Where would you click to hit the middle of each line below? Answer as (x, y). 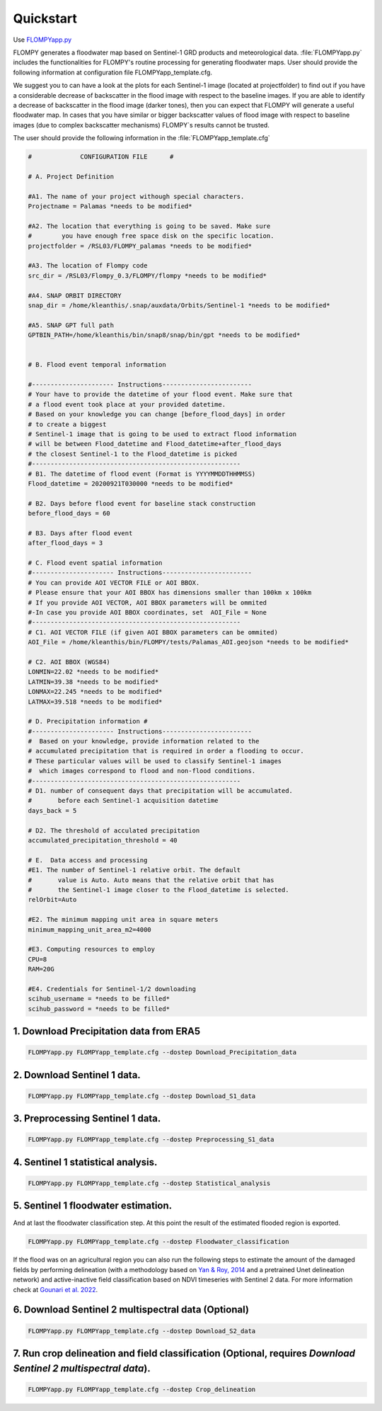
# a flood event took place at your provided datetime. (127, 404)
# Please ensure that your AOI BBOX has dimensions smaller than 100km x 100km (170, 593)
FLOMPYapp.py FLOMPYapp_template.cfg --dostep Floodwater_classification (158, 1241)
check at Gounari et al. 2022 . (56, 1289)
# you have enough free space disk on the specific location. (151, 236)
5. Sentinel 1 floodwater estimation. (93, 1206)
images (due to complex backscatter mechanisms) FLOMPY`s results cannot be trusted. (141, 125)
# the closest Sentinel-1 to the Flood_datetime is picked (132, 454)
